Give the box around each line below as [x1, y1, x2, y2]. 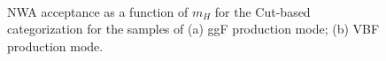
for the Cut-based [214, 2, 311, 20]
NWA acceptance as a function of [7, 2, 189, 20]
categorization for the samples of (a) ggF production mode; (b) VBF [7, 19, 380, 38]
